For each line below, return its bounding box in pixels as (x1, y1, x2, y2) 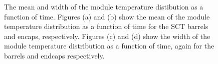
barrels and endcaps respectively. (4, 50, 105, 60)
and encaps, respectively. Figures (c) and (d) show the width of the (4, 30, 210, 41)
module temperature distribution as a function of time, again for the (4, 40, 214, 51)
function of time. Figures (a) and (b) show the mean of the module (4, 11, 210, 21)
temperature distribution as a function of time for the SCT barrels (4, 21, 208, 31)
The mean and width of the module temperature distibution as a (4, 1, 203, 11)
